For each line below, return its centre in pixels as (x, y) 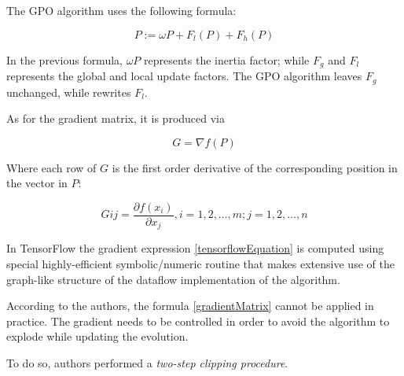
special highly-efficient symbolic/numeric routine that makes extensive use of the (200, 263)
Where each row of (51, 167)
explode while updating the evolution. (97, 336)
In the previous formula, (64, 59)
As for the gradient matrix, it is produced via (116, 118)
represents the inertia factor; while (227, 59)
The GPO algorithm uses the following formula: (121, 10)
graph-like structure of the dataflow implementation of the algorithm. (173, 279)
